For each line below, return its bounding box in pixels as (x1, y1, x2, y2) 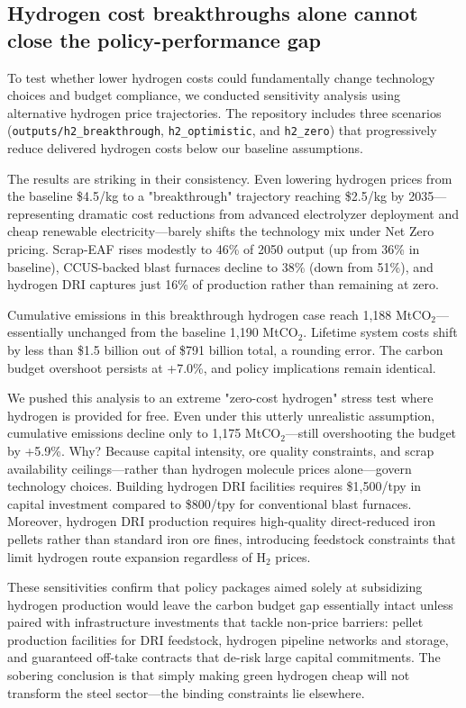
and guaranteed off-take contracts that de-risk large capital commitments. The (7, 648, 441, 667)
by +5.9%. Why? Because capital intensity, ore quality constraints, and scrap (7, 440, 434, 459)
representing (7, 204, 75, 222)
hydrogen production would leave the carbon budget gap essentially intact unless (7, 595, 453, 613)
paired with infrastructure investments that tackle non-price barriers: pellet (7, 613, 424, 631)
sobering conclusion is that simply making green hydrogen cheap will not (7, 666, 410, 685)
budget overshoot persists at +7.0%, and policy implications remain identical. (7, 358, 436, 377)
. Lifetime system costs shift (303, 322, 458, 341)
